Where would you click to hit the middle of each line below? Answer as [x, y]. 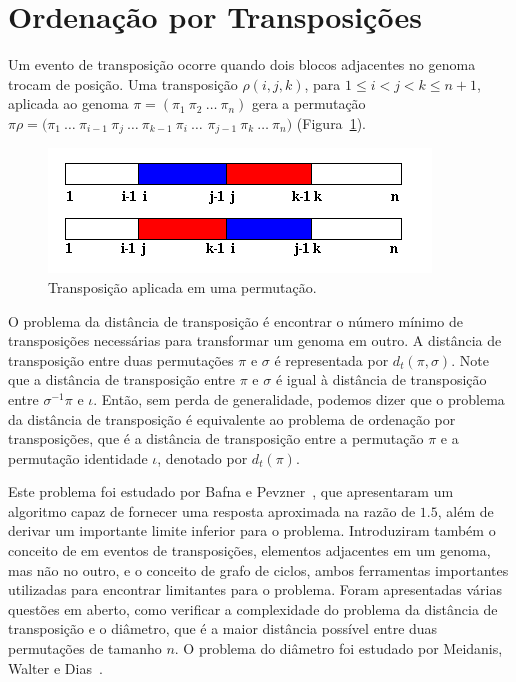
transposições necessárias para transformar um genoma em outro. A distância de [255, 340]
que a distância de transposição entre [122, 379]
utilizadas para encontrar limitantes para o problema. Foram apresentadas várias [255, 589]
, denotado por [202, 457]
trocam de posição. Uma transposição [123, 83]
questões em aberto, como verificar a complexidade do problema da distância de [253, 608]
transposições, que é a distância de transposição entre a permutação [216, 438]
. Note [470, 359]
